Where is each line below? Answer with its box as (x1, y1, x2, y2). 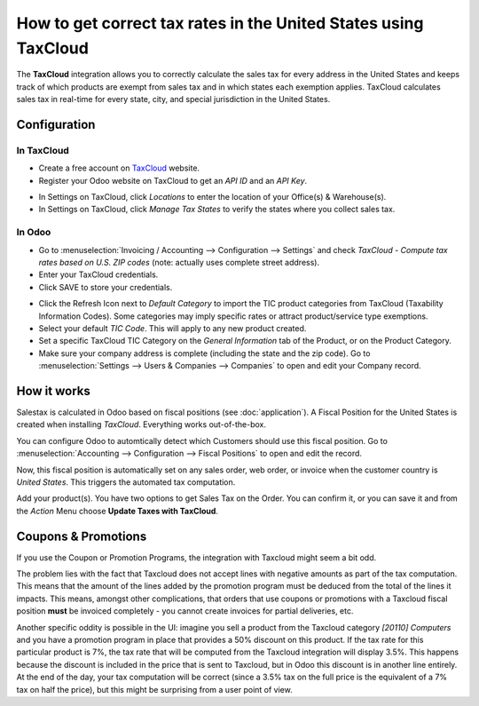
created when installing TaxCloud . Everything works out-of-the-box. (16, 419, 266, 430)
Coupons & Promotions (16, 528, 147, 543)
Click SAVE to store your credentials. (38, 282, 173, 292)
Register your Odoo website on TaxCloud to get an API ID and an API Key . (38, 175, 308, 186)
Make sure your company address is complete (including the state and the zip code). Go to (38, 347, 371, 359)
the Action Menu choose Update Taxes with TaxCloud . (16, 505, 219, 516)
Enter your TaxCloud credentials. (38, 269, 159, 280)
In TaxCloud (16, 144, 70, 156)
